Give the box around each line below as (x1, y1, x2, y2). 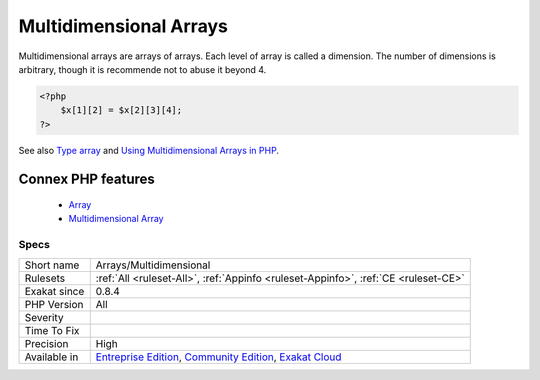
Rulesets (24, 271, 65, 285)
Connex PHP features (18, 170, 155, 187)
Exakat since (24, 284, 85, 298)
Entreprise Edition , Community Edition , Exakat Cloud (95, 350, 342, 364)
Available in (24, 350, 79, 364)
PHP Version (24, 297, 84, 311)
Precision (24, 336, 69, 350)
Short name (24, 258, 80, 272)
